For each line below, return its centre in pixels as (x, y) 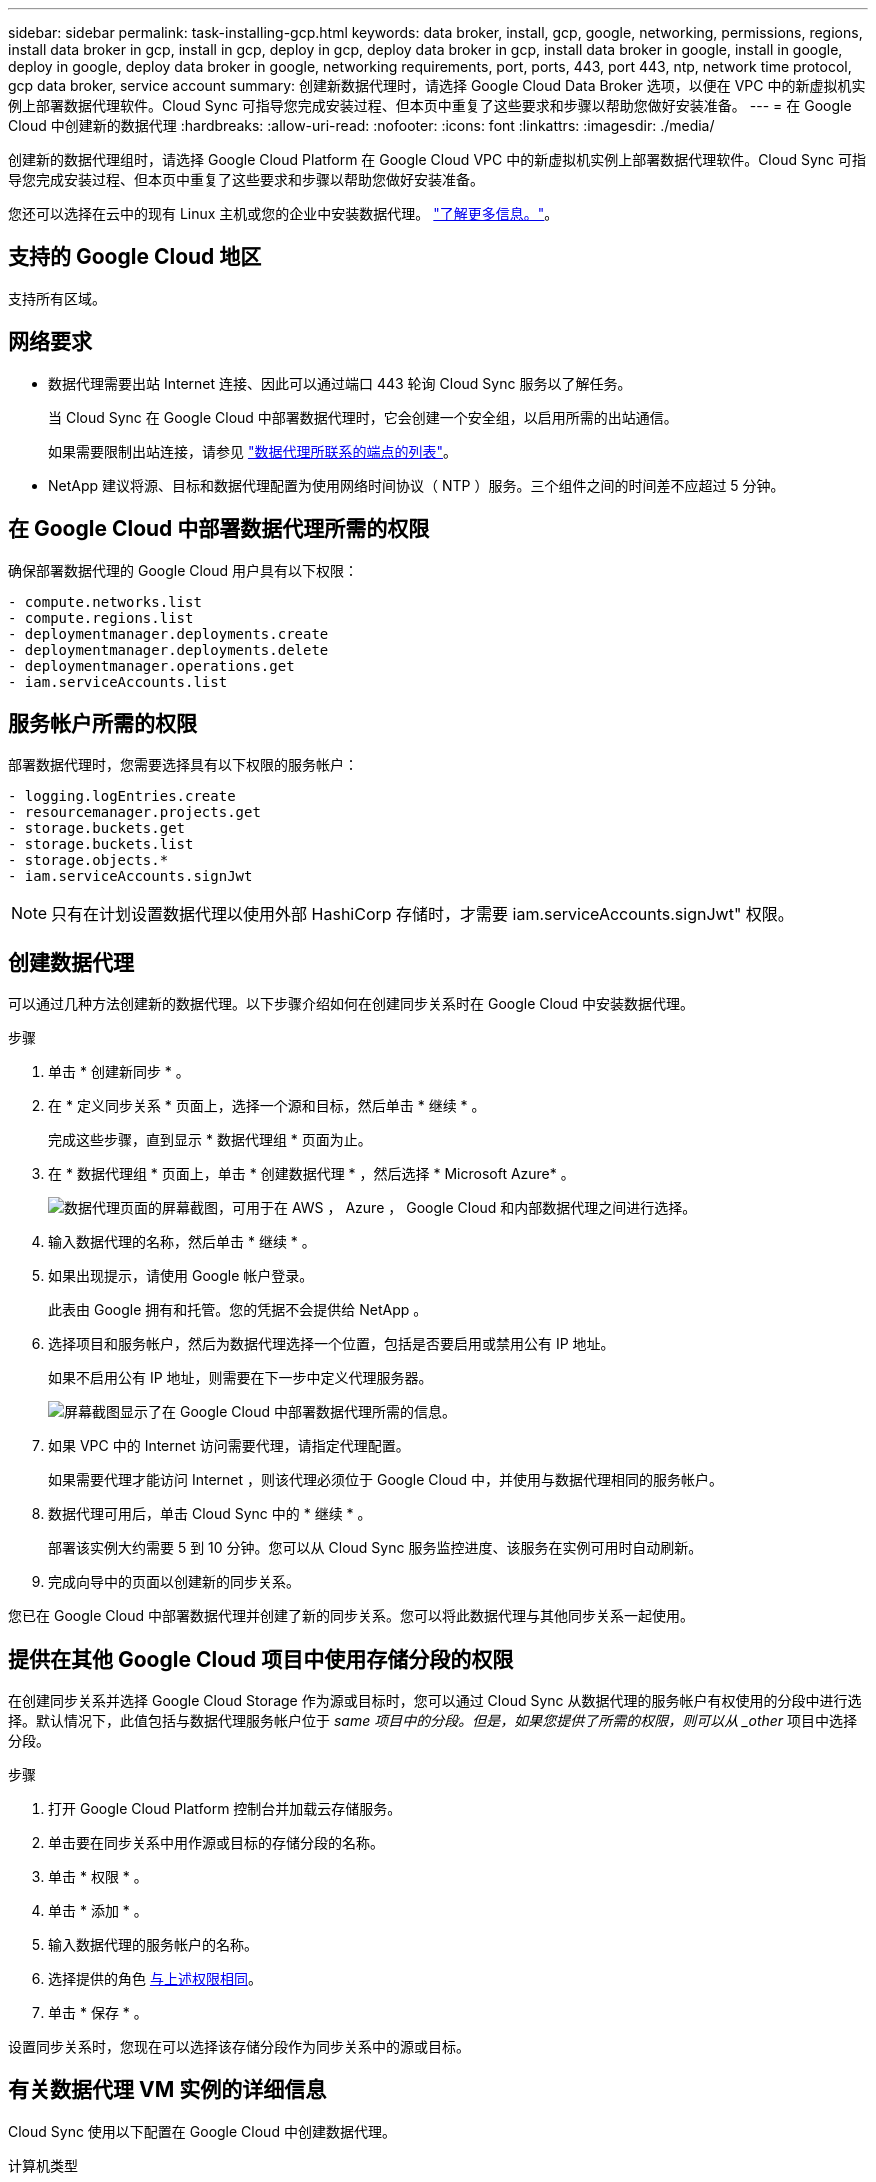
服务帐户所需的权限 (102, 723)
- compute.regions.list (101, 617)
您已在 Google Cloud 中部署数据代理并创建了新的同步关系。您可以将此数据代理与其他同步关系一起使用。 (351, 1616)
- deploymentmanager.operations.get (151, 665)
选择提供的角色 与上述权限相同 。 (155, 1979)
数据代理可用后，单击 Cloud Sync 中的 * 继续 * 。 (210, 1514)
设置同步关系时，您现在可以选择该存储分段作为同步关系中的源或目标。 (239, 2047)
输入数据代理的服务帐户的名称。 (153, 1945)
